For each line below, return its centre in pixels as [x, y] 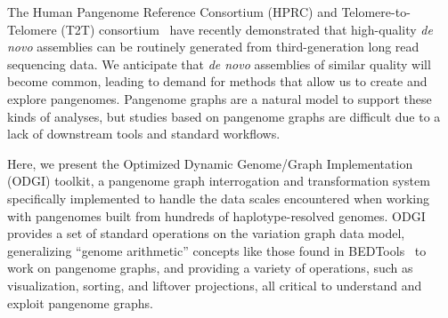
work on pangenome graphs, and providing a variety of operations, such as [210, 268]
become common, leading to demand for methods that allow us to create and [217, 81]
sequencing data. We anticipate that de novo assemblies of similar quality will [219, 64]
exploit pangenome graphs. [80, 302]
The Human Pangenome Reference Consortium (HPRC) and [172, 12]
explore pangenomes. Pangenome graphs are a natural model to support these [220, 98]
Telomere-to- [376, 12]
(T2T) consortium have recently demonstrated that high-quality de [247, 29]
